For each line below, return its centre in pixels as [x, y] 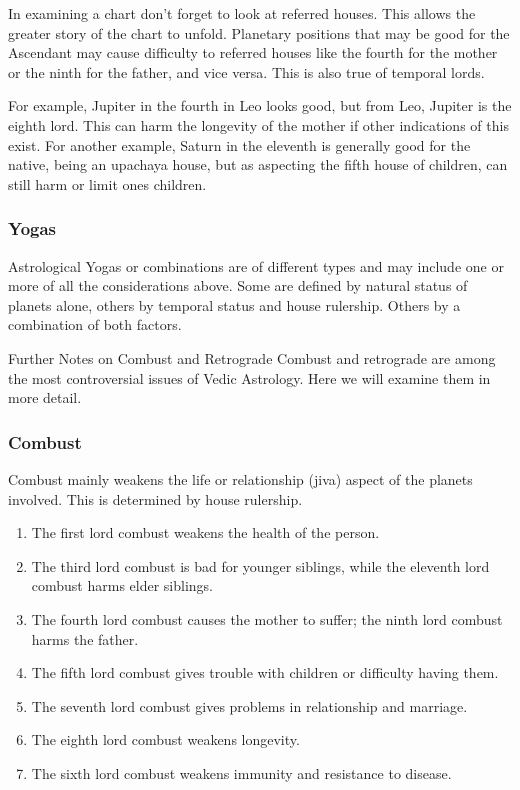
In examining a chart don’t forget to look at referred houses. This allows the [242, 13]
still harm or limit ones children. [107, 183]
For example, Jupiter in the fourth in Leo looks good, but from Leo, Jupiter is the [260, 105]
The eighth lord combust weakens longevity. [165, 739]
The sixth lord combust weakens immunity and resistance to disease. [241, 772]
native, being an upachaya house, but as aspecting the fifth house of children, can [258, 164]
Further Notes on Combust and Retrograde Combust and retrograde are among [252, 357]
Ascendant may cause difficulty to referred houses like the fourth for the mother [253, 52]
